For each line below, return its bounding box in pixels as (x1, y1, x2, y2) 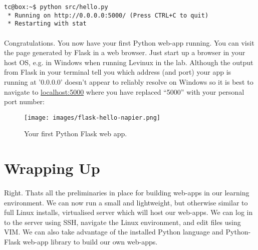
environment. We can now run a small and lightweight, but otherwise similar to (4, 197, 248, 207)
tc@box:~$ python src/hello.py (4, 4, 108, 11)
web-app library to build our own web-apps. (23, 236, 158, 246)
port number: (4, 96, 45, 107)
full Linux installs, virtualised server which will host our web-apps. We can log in (4, 207, 253, 217)
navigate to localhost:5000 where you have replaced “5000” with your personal (4, 86, 244, 97)
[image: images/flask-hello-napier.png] (24, 114, 161, 121)
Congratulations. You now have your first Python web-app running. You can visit (4, 37, 254, 48)
